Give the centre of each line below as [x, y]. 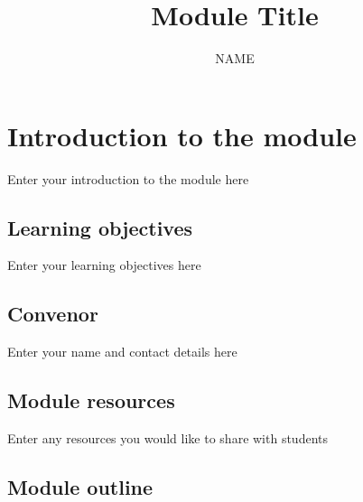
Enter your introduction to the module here [128, 178]
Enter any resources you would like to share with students [168, 438]
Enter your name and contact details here [122, 352]
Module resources [91, 400]
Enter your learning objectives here [104, 265]
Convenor [53, 314]
